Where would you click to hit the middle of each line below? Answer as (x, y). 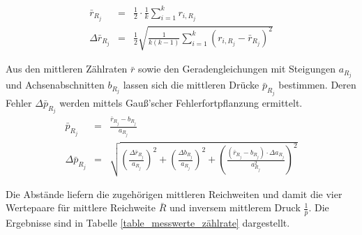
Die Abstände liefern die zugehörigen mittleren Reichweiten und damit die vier (174, 194)
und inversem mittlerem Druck (235, 207)
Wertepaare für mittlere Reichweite (81, 207)
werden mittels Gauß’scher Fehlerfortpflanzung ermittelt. (181, 102)
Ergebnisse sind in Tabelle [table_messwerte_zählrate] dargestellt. (148, 223)
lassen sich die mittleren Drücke (191, 85)
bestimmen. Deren (317, 85)
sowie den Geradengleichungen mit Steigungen (237, 69)
